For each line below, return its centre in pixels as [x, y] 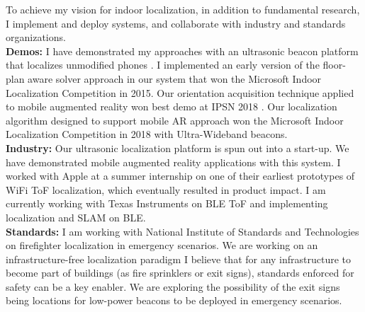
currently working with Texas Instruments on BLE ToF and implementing [167, 203]
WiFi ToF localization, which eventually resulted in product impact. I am [166, 189]
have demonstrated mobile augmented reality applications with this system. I [173, 162]
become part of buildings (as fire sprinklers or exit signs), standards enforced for [180, 273]
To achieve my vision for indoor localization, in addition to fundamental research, [183, 9]
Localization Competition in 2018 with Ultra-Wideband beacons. [147, 134]
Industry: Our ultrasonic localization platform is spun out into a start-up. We [178, 148]
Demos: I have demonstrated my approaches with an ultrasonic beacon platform [182, 51]
